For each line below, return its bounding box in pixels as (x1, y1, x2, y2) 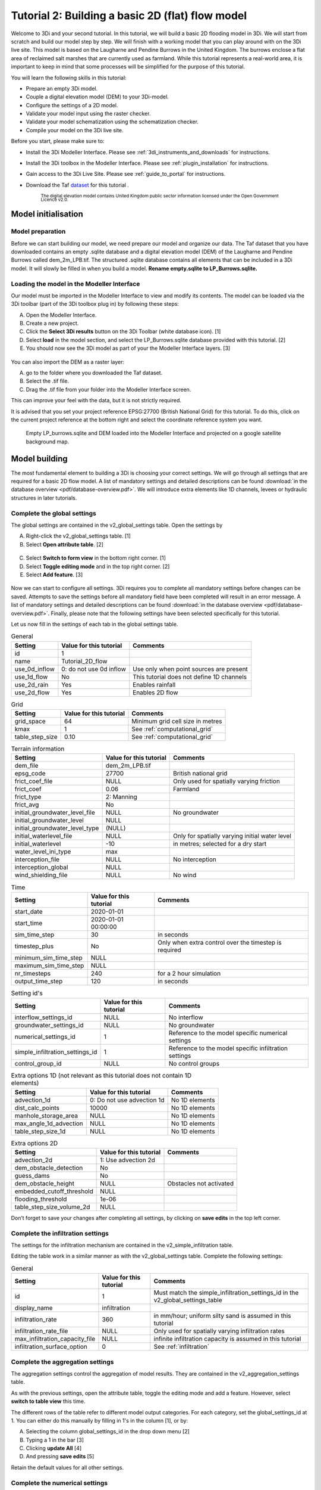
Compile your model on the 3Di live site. (26, 126, 124, 134)
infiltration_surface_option (14, 1343, 87, 1351)
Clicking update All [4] (26, 1445, 82, 1452)
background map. (26, 438, 70, 445)
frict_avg (14, 800, 39, 809)
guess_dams (14, 1171, 50, 1179)
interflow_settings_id (14, 1013, 73, 1022)
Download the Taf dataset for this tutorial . (26, 181, 129, 188)
